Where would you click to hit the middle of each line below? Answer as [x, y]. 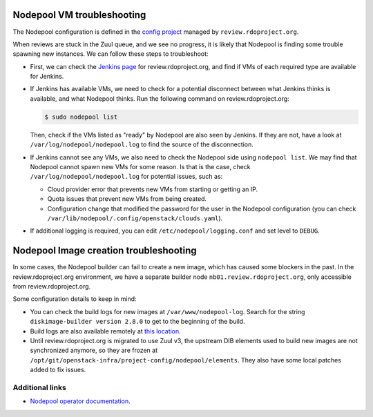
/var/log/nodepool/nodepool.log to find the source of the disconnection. [142, 144]
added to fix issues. [58, 370]
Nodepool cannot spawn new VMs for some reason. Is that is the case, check [141, 167]
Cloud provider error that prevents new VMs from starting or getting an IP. [153, 189]
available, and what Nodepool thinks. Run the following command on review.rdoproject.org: [160, 98]
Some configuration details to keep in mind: [75, 299]
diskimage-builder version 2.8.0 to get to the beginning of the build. [137, 322]
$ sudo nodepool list [81, 117]
